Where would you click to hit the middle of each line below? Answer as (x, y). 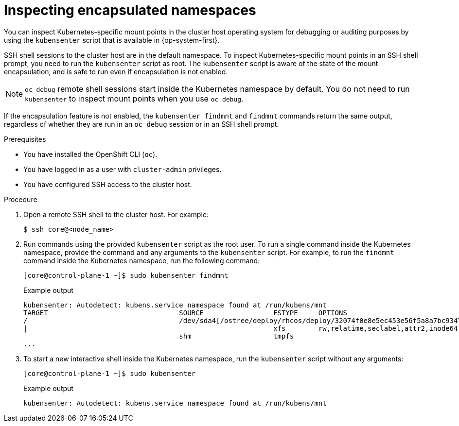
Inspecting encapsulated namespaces (130, 10)
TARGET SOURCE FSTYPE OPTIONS (185, 313)
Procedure (21, 199)
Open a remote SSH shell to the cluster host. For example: (116, 214)
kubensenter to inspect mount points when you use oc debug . (134, 98)
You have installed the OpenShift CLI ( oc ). (90, 154)
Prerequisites (25, 139)
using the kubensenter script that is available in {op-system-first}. (112, 40)
